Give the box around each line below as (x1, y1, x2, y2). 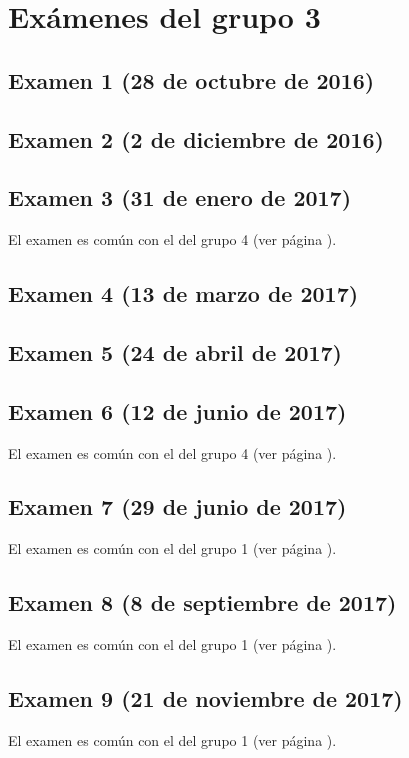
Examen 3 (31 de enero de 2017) (8, 182, 352, 213)
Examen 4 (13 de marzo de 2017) (8, 278, 359, 309)
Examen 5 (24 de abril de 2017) (8, 336, 343, 367)
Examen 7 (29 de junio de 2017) (8, 491, 347, 522)
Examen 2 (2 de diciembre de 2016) (8, 123, 384, 154)
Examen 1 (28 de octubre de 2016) (8, 64, 375, 95)
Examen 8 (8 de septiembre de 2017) (8, 587, 397, 618)
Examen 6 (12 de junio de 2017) (8, 395, 347, 426)
